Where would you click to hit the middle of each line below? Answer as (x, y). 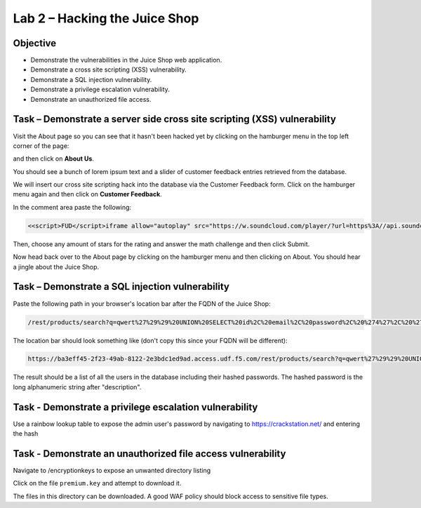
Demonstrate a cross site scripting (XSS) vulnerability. (109, 69)
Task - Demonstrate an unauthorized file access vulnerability (149, 454)
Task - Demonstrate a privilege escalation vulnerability (135, 407)
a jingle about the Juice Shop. (56, 267)
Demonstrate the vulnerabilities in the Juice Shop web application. (126, 60)
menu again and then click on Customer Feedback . (88, 194)
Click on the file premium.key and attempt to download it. (97, 483)
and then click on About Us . (54, 159)
